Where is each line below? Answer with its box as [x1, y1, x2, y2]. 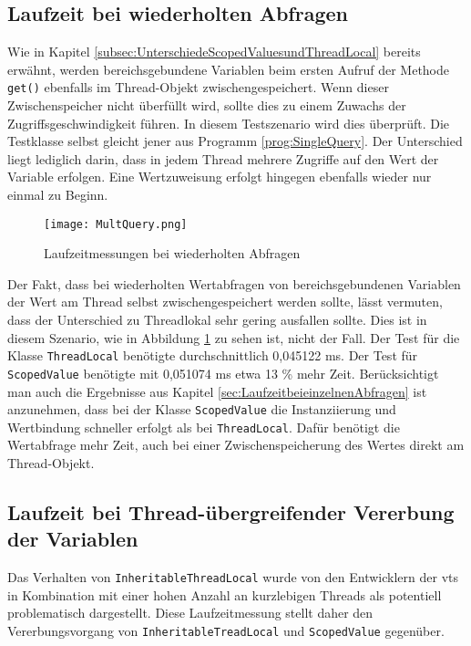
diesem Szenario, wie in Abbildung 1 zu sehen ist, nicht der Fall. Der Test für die [7, 328, 460, 347]
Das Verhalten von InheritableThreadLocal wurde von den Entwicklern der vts [7, 568, 458, 587]
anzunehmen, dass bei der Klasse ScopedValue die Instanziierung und [7, 400, 396, 419]
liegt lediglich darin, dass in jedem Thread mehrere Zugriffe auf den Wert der [7, 149, 439, 168]
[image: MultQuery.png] [44, 217, 188, 231]
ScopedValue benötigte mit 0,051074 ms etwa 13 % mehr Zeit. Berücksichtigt [7, 363, 439, 382]
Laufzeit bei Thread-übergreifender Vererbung [7, 498, 455, 526]
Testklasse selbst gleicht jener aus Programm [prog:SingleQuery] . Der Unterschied [7, 131, 463, 151]
